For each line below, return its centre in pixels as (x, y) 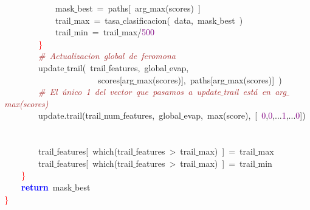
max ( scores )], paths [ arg (181, 79)
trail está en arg (255, 92)
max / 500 (138, 32)
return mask (47, 187)
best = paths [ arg (112, 8)
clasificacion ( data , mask (170, 20)
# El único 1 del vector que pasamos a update (129, 92)
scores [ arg (116, 79)
